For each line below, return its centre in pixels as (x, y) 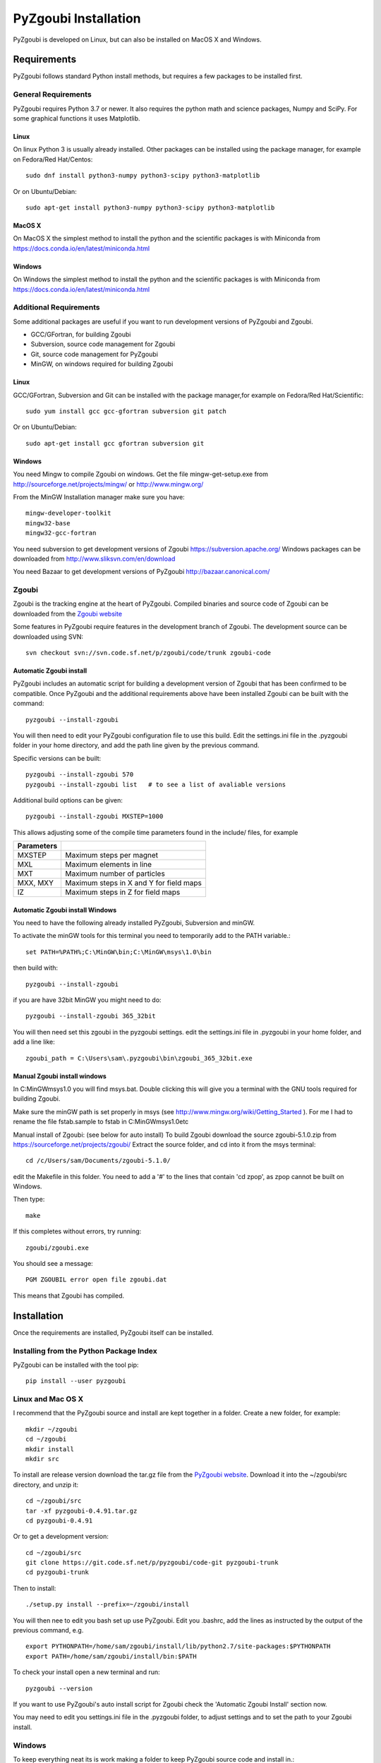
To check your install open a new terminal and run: (86, 1672)
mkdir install (50, 1449)
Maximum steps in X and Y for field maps (134, 883)
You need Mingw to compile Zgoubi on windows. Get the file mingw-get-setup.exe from (140, 474)
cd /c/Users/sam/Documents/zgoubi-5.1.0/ (98, 1161)
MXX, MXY (36, 883)
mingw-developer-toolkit (68, 513)
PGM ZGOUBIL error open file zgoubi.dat (96, 1280)
